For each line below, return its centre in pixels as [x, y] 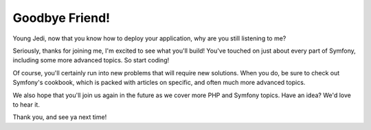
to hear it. [26, 104]
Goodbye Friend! [61, 18]
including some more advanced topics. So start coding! [91, 60]
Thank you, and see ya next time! [60, 117]
